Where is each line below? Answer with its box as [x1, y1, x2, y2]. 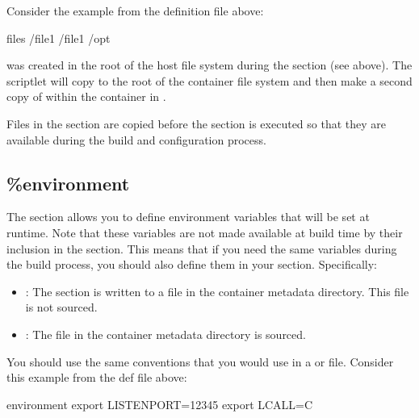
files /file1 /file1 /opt [6, 29, 111, 46]
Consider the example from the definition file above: [6, 2, 264, 19]
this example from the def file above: [6, 369, 187, 386]
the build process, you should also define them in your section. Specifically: [6, 256, 377, 273]
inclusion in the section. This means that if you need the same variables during [6, 240, 397, 257]
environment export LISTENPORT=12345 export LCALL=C [6, 395, 313, 412]
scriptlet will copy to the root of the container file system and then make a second [6, 72, 413, 89]
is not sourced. [25, 299, 98, 316]
